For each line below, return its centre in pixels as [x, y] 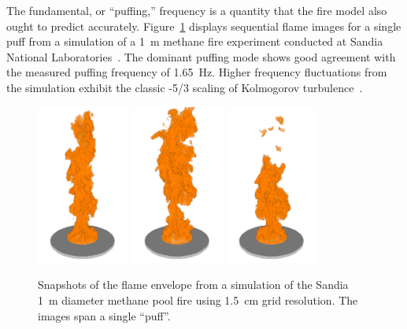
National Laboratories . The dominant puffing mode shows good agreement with [201, 56]
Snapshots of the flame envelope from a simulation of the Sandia [193, 285]
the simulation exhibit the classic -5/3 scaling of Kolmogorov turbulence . [185, 87]
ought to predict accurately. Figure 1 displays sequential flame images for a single [204, 26]
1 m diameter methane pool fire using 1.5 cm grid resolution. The [198, 300]
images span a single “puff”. [104, 315]
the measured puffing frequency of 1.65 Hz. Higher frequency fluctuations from [197, 72]
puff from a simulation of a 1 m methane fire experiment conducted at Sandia [195, 41]
